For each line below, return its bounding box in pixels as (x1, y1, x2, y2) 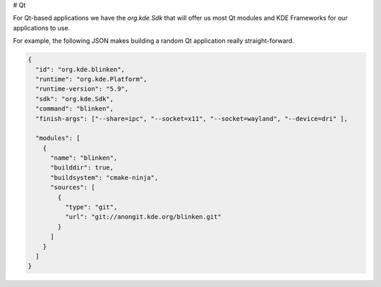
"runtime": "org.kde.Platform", (35, 75, 147, 83)
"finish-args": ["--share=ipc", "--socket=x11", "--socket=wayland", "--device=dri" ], (35, 115, 349, 122)
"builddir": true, (50, 164, 114, 172)
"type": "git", (64, 203, 118, 211)
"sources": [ (50, 184, 95, 191)
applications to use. (13, 23, 71, 32)
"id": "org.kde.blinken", (35, 65, 125, 73)
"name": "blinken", (50, 154, 118, 162)
